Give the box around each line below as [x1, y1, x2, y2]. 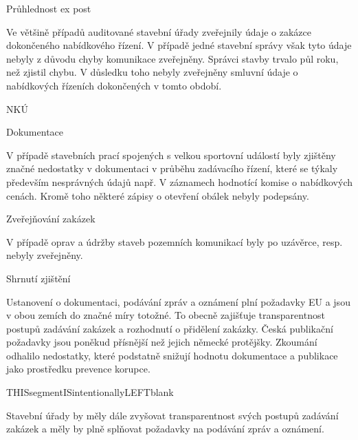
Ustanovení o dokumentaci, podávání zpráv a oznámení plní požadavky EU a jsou [6, 294, 350, 308]
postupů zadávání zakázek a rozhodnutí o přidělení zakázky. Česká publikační [6, 321, 333, 335]
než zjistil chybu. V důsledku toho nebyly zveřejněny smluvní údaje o [6, 65, 298, 79]
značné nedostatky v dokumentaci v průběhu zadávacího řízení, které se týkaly [6, 161, 338, 176]
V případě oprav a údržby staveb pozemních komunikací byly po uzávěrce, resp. [6, 234, 343, 249]
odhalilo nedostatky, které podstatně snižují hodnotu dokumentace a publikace [6, 348, 338, 362]
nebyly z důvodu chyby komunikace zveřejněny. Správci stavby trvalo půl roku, [6, 51, 339, 65]
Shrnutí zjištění [6, 271, 71, 285]
